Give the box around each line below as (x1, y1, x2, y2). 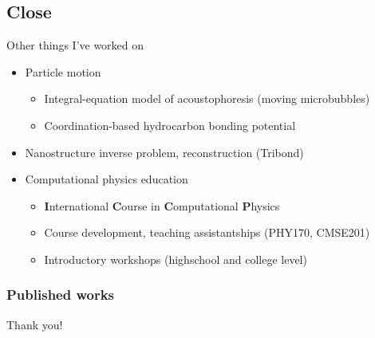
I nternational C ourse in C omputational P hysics (44, 197, 280, 214)
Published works (6, 285, 115, 305)
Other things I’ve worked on (6, 37, 144, 53)
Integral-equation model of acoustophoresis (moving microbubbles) (44, 90, 370, 107)
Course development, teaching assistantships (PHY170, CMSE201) (44, 224, 370, 241)
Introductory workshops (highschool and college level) (44, 250, 307, 267)
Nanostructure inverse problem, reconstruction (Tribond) (25, 143, 304, 160)
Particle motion (25, 63, 101, 80)
